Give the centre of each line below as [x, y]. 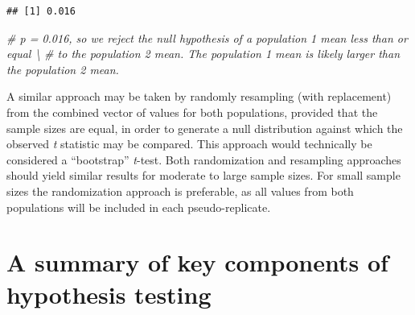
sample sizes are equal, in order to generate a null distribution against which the [205, 128]
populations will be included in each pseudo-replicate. [139, 207]
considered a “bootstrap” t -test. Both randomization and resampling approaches [204, 159]
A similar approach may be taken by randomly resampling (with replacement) [199, 96]
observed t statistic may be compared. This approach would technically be [189, 144]
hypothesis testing [109, 294]
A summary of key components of [197, 262]
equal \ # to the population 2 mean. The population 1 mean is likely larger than [203, 54]
